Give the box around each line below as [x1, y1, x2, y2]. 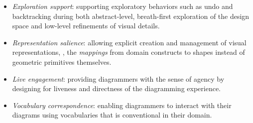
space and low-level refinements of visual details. [12, 20, 160, 31]
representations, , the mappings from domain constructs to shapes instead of [12, 47, 245, 57]
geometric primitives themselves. [12, 56, 112, 67]
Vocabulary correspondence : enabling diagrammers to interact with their [12, 100, 232, 110]
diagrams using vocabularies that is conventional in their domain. [12, 110, 212, 120]
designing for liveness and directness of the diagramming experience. [12, 83, 221, 94]
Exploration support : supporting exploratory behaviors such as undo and [12, 1, 233, 11]
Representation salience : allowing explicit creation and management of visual [12, 37, 247, 47]
